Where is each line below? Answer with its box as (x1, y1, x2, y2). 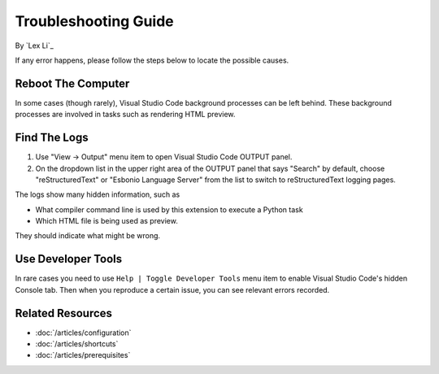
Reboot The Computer (15, 76, 130, 90)
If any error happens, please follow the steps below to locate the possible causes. (15, 55, 289, 65)
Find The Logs (15, 131, 89, 145)
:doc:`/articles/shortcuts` (35, 339, 119, 349)
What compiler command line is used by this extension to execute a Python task (35, 204, 304, 215)
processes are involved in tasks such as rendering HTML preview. (15, 110, 236, 120)
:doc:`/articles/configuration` (35, 328, 132, 337)
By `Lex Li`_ (15, 41, 54, 50)
